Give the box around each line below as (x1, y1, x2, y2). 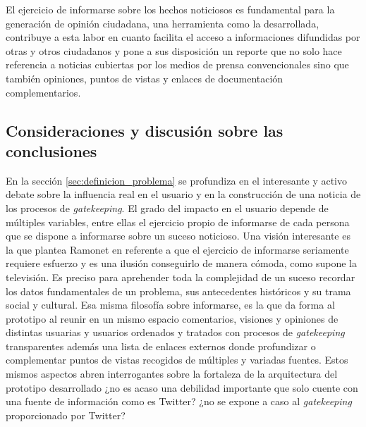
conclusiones (6, 140, 97, 161)
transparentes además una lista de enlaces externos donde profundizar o (6, 338, 316, 353)
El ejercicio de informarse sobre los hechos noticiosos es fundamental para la (6, 2, 335, 16)
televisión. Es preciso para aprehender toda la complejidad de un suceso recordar (6, 269, 355, 284)
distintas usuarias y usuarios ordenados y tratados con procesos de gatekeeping (6, 325, 345, 340)
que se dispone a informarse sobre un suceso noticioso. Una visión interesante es (6, 228, 350, 243)
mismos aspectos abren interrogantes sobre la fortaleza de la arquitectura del (6, 366, 338, 381)
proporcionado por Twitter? (6, 407, 126, 422)
